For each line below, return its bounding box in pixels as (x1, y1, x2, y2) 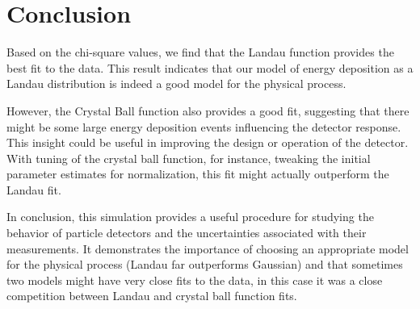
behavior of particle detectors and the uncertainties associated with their (6, 224, 367, 241)
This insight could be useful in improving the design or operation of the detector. (6, 134, 409, 151)
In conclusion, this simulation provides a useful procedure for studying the (6, 208, 374, 225)
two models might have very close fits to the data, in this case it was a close (6, 271, 383, 288)
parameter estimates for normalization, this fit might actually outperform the (6, 165, 389, 182)
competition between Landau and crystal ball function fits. (6, 287, 297, 304)
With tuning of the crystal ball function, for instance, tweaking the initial (6, 149, 371, 166)
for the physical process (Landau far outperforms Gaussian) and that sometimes (6, 256, 403, 273)
